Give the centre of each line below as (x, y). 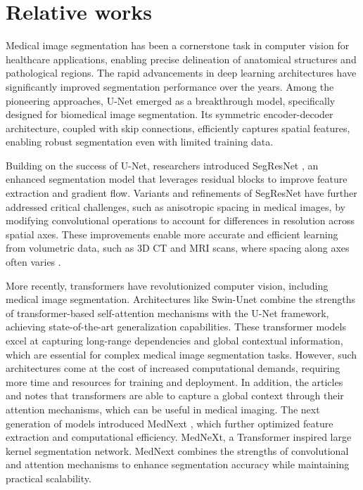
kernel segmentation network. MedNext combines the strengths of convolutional (177, 450)
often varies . (33, 262)
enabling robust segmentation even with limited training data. (140, 142)
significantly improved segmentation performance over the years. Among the (170, 86)
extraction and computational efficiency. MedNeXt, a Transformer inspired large (179, 437)
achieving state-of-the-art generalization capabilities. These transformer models (176, 327)
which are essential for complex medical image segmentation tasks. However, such (181, 354)
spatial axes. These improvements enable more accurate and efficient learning (172, 234)
